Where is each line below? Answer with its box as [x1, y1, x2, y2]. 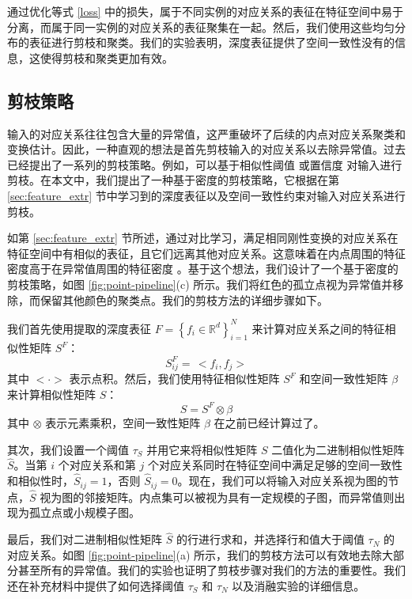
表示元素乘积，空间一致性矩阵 [45, 414, 201, 430]
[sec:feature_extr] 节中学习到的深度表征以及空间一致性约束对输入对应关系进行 [7, 187, 406, 203]
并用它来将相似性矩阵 [146, 441, 258, 457]
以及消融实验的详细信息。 [232, 578, 365, 593]
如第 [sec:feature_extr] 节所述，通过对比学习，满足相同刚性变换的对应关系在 [7, 229, 399, 246]
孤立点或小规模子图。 [28, 504, 140, 521]
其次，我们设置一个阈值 [7, 441, 129, 457]
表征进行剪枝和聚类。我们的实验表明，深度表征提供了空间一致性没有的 [28, 34, 395, 51]
